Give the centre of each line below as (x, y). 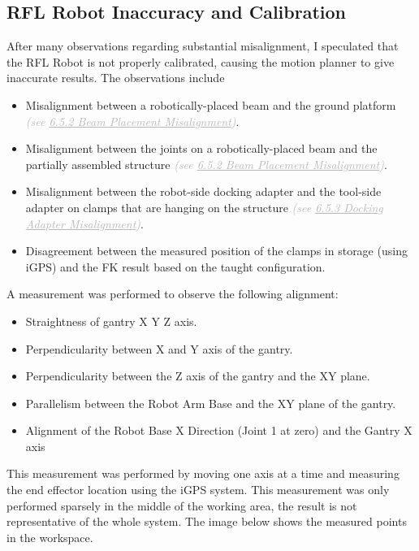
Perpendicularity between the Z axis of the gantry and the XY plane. (198, 376)
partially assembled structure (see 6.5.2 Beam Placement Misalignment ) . (206, 164)
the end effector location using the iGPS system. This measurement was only (198, 490)
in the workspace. (50, 537)
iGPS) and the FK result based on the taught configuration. (175, 266)
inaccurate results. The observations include (116, 78)
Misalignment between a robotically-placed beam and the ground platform (211, 104)
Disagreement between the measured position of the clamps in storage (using (216, 251)
